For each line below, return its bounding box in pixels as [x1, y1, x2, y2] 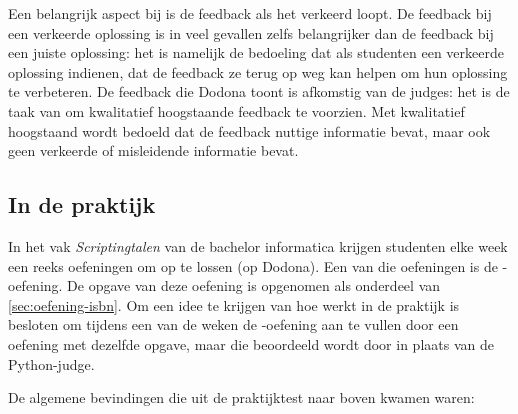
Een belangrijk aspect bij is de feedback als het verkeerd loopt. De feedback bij [8, 3, 492, 23]
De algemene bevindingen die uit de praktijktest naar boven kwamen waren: [8, 387, 475, 408]
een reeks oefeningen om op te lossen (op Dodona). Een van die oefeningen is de [8, 255, 498, 276]
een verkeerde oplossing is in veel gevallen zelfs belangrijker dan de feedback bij [8, 22, 494, 43]
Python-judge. [8, 353, 95, 374]
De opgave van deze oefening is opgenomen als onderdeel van [67, 275, 441, 296]
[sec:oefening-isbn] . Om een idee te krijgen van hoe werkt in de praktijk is [8, 294, 460, 315]
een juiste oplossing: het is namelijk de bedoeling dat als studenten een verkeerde [8, 42, 504, 63]
